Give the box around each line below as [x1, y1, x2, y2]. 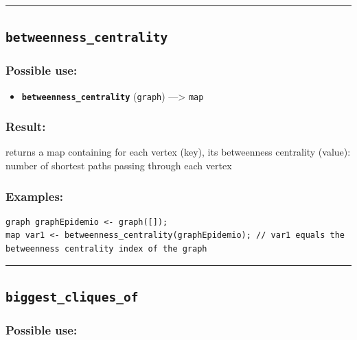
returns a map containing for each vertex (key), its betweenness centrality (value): [5, 145, 351, 159]
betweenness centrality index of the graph [5, 244, 207, 254]
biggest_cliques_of [5, 290, 139, 305]
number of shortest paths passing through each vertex [5, 158, 232, 173]
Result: [5, 118, 46, 135]
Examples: [5, 187, 64, 204]
